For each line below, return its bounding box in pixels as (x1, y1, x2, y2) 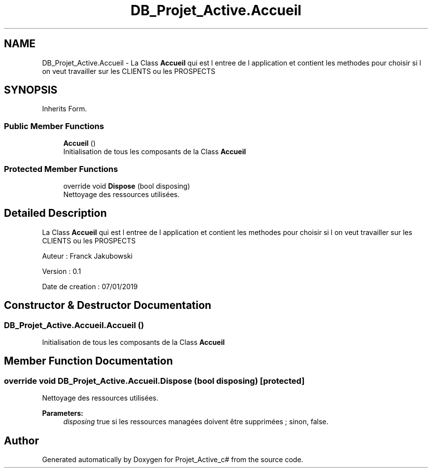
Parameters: (42, 409, 83, 418)
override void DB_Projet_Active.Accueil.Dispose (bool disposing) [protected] (4, 375, 305, 386)
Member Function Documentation (4, 355, 173, 368)
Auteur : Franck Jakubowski (42, 251, 133, 260)
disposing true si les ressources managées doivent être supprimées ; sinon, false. (63, 417, 328, 426)
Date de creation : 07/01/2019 (42, 282, 138, 291)
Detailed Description (4, 207, 107, 220)
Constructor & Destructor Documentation (4, 299, 212, 312)
